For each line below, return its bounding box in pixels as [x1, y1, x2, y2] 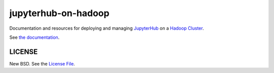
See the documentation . [9, 34, 60, 40]
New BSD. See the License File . [9, 60, 76, 66]
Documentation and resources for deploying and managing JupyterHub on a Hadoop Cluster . [9, 25, 204, 31]
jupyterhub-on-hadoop [9, 8, 110, 19]
